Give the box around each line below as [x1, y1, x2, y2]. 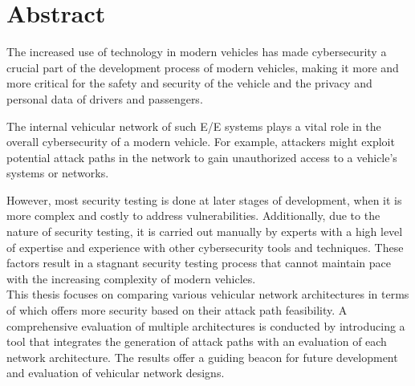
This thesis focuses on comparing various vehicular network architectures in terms [6, 286, 409, 303]
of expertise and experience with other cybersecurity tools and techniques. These [6, 238, 404, 255]
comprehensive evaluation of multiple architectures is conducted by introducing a [6, 317, 405, 334]
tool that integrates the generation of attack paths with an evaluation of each [6, 333, 387, 350]
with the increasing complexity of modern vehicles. [6, 270, 256, 286]
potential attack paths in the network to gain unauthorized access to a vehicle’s [6, 148, 397, 165]
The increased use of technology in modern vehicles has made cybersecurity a [6, 43, 387, 60]
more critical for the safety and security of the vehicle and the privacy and [6, 75, 372, 91]
